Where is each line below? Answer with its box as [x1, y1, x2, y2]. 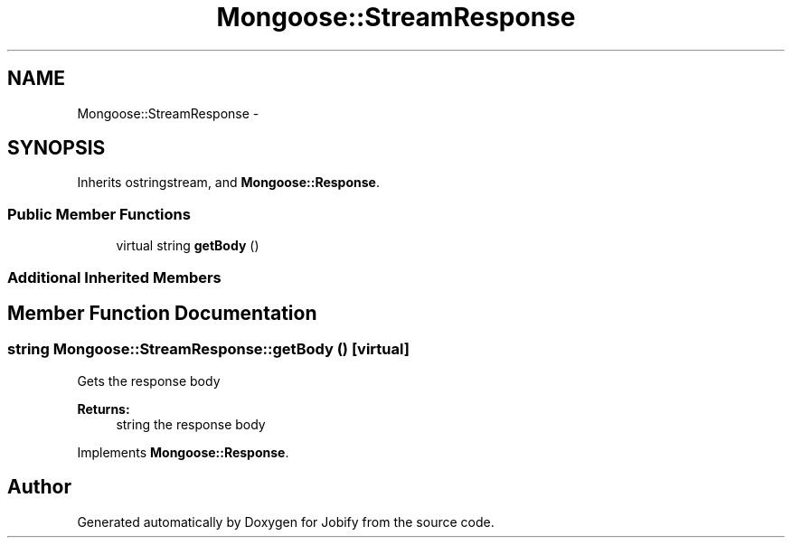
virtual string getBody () [116, 238, 259, 254]
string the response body [116, 416, 266, 432]
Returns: [77, 400, 130, 417]
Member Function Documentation [7, 301, 317, 324]
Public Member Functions [7, 204, 191, 223]
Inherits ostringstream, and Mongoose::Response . [77, 174, 380, 191]
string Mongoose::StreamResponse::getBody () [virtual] [7, 340, 410, 359]
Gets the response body [77, 372, 221, 389]
